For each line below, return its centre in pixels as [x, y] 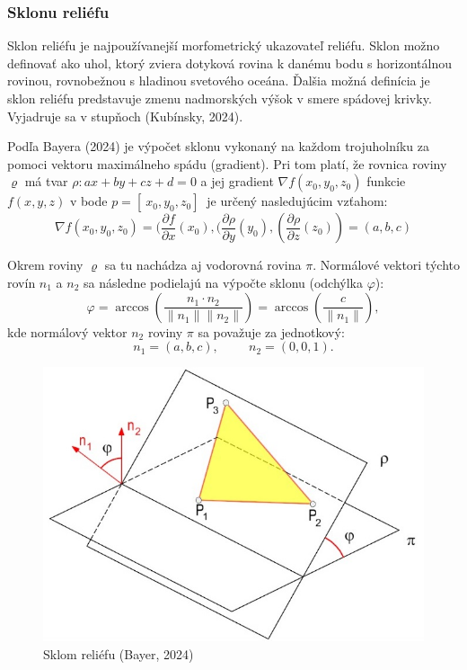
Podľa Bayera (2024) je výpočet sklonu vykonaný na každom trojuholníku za [218, 146]
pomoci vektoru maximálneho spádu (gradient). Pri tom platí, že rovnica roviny [227, 163]
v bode [88, 201]
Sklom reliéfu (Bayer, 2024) [119, 653]
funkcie [386, 181]
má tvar [46, 181]
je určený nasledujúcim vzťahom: [297, 201]
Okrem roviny [45, 265]
